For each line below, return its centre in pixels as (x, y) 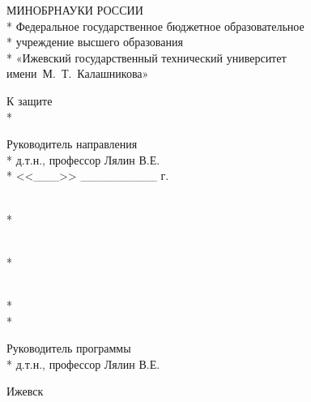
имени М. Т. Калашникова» (78, 73)
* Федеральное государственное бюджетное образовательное (155, 26)
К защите (30, 100)
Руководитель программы (69, 348)
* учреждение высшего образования (95, 42)
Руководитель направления (72, 144)
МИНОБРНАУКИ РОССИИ (75, 10)
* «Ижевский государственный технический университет (147, 57)
